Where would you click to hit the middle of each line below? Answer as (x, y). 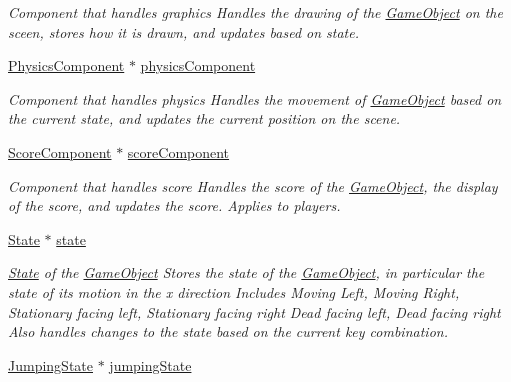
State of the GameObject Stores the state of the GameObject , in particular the (246, 272)
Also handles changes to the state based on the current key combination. (228, 331)
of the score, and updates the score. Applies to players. (174, 205)
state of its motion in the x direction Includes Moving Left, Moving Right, (234, 291)
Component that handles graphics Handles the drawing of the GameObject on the (255, 12)
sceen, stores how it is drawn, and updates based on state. (184, 31)
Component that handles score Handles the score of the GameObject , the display (253, 185)
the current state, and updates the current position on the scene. (204, 118)
